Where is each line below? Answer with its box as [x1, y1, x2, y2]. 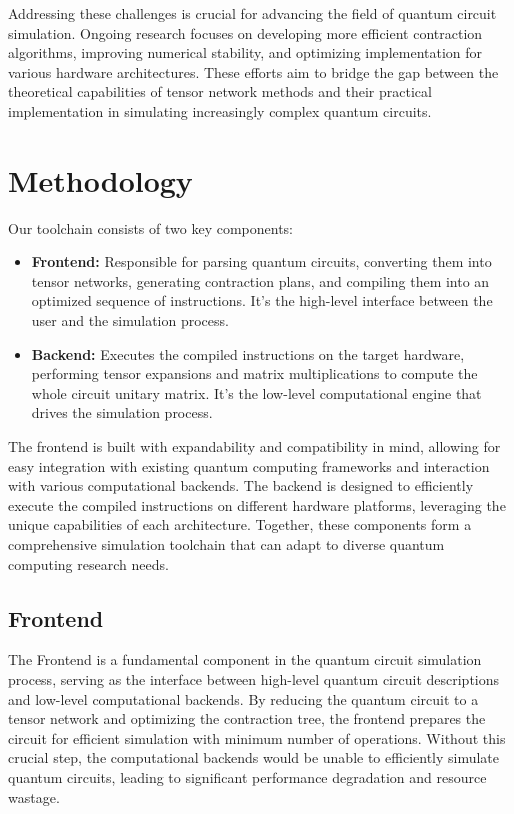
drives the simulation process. [31, 402, 213, 423]
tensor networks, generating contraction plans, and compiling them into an [31, 270, 490, 291]
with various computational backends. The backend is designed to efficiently [8, 475, 474, 496]
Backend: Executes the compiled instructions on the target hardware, [31, 343, 465, 364]
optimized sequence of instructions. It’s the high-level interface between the [31, 290, 493, 311]
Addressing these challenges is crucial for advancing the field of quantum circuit [8, 3, 497, 23]
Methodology [8, 159, 193, 200]
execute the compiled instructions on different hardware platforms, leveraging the [8, 494, 506, 515]
